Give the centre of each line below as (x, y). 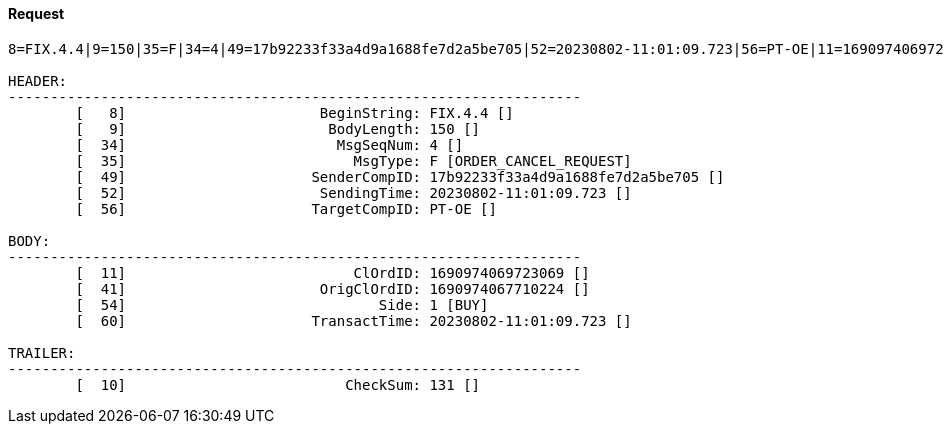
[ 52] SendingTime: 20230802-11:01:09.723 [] (353, 192)
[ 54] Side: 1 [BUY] (282, 304)
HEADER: (38, 80)
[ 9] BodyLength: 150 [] (278, 128)
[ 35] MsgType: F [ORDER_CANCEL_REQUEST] (353, 160)
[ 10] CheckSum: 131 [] (278, 384)
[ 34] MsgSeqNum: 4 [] (269, 144)
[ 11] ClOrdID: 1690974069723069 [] (332, 272)
